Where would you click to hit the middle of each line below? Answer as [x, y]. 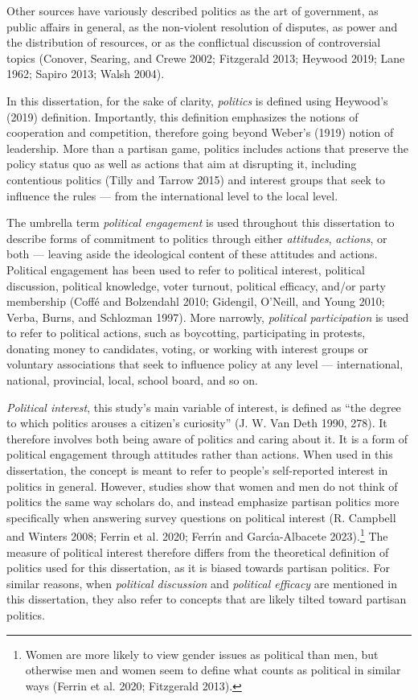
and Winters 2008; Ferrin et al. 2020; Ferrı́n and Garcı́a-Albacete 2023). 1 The [197, 535]
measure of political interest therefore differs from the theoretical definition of [198, 552]
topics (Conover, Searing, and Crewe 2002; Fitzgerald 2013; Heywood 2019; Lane [206, 58]
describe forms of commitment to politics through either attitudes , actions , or [197, 238]
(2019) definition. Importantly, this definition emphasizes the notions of [182, 116]
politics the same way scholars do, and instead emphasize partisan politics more [203, 502]
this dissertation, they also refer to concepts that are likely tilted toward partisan [207, 599]
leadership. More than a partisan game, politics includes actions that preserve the [207, 148]
